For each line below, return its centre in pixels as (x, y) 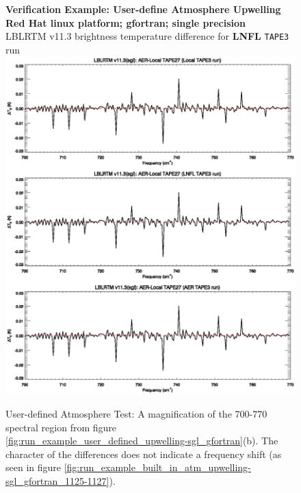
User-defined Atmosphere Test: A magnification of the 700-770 (136, 413)
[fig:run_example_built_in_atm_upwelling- (157, 467)
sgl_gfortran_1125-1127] (57, 480)
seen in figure (34, 467)
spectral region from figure (61, 427)
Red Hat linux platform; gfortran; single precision (126, 22)
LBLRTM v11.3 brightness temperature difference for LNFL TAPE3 (147, 36)
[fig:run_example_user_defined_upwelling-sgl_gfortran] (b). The (142, 441)
